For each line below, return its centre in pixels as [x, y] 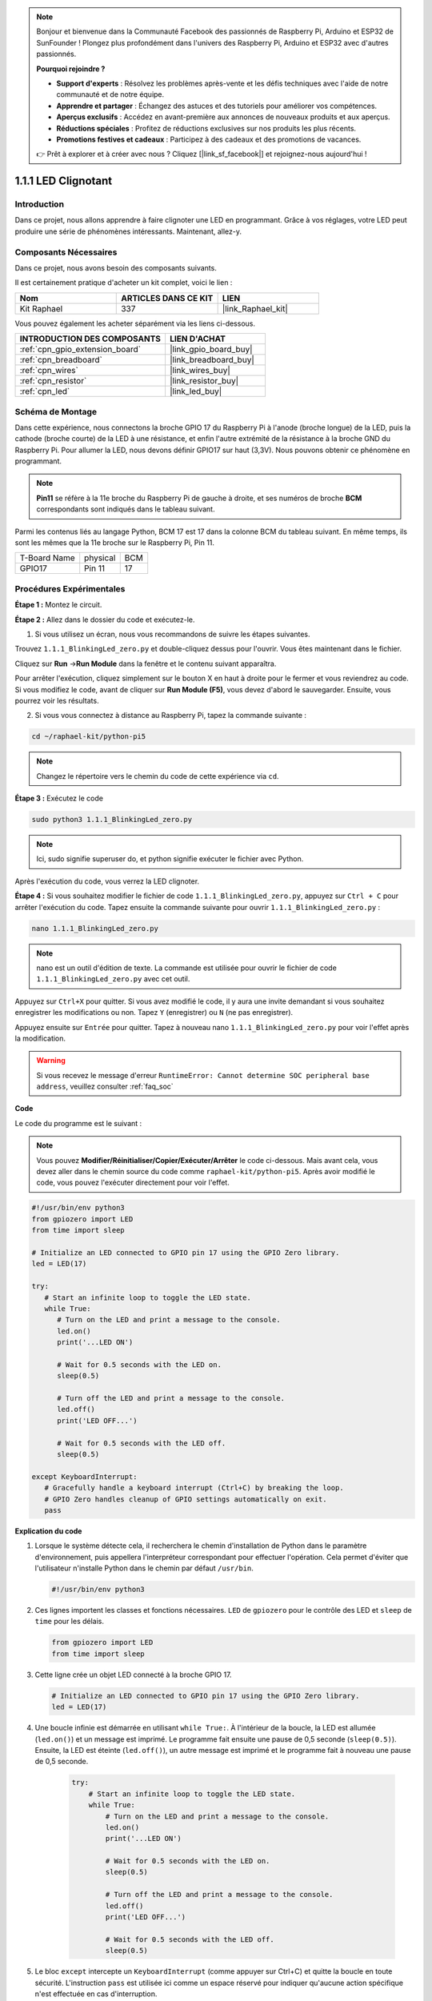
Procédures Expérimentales [70, 588]
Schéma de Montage [56, 411]
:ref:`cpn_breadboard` [61, 360]
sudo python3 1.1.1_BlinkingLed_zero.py [112, 820]
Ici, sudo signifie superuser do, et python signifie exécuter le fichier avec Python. [170, 859]
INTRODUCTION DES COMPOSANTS [90, 339]
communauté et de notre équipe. [110, 94]
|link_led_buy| [196, 391]
